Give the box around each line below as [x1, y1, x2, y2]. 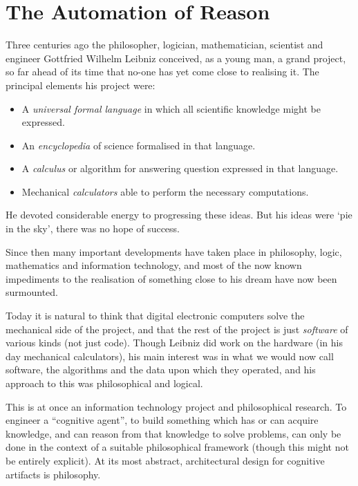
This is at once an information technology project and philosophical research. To [6, 399, 347, 413]
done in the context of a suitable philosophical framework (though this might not [6, 440, 349, 454]
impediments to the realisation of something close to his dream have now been [6, 271, 337, 286]
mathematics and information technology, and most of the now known [6, 258, 302, 272]
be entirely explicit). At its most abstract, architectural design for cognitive [6, 453, 325, 467]
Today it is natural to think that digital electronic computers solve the [6, 308, 305, 323]
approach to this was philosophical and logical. [6, 376, 203, 390]
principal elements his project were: [6, 77, 156, 92]
